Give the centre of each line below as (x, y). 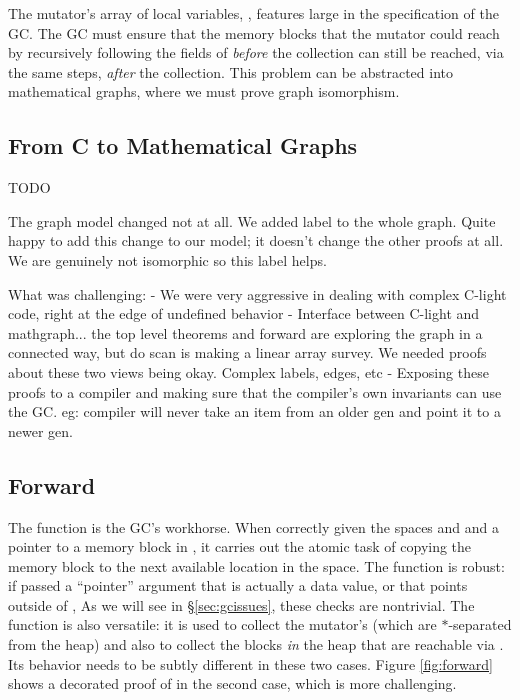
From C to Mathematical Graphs (183, 145)
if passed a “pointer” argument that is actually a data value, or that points (238, 585)
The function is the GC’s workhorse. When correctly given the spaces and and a (254, 526)
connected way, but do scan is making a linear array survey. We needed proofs (247, 352)
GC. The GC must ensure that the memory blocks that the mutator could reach (254, 32)
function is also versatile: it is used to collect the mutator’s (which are (222, 624)
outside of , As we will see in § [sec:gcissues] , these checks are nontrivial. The (241, 604)
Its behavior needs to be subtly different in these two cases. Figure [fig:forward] (251, 663)
